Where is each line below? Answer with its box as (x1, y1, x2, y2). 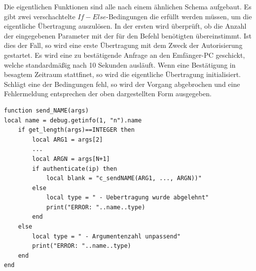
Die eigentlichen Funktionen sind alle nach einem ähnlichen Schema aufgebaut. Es (4, 1, 252, 11)
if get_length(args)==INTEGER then (18, 126, 135, 134)
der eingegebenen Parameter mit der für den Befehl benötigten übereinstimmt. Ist (4, 30, 252, 40)
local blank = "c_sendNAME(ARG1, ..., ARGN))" (46, 175, 202, 182)
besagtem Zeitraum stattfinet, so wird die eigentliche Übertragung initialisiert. (4, 69, 241, 79)
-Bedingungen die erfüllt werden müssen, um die (106, 11, 252, 21)
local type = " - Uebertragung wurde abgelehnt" (46, 194, 209, 201)
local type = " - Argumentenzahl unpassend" (32, 232, 181, 240)
